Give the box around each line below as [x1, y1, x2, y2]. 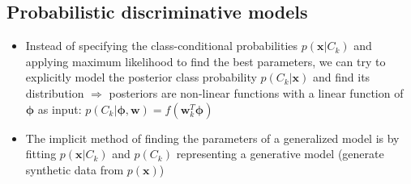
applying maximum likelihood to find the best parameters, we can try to [25, 52, 386, 69]
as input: [37, 100, 82, 117]
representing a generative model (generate [176, 145, 384, 162]
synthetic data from [25, 161, 124, 178]
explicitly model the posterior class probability [25, 69, 257, 86]
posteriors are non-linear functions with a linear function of [109, 84, 404, 101]
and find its [312, 69, 370, 86]
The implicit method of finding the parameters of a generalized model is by [25, 129, 400, 146]
